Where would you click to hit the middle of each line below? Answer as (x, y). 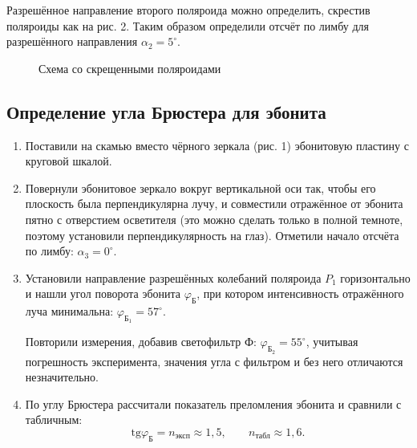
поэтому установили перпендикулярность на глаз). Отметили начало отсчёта (212, 235)
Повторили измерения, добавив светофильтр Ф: (141, 342)
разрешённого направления (72, 41)
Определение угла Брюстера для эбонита (166, 111)
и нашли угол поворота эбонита (103, 293)
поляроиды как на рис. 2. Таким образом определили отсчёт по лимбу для (188, 25)
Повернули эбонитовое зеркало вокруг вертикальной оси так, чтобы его (200, 187)
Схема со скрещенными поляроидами (130, 68)
